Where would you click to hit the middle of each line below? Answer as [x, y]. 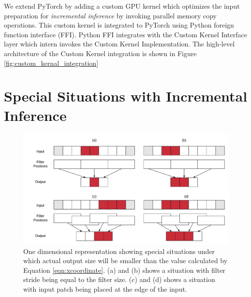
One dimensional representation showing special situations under [119, 251]
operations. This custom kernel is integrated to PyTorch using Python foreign [119, 25]
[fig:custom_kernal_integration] [51, 63]
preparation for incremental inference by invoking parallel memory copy [110, 15]
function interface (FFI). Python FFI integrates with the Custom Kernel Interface [125, 34]
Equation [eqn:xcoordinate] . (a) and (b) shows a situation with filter [124, 270]
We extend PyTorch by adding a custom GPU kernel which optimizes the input [122, 6]
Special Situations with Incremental [126, 96]
